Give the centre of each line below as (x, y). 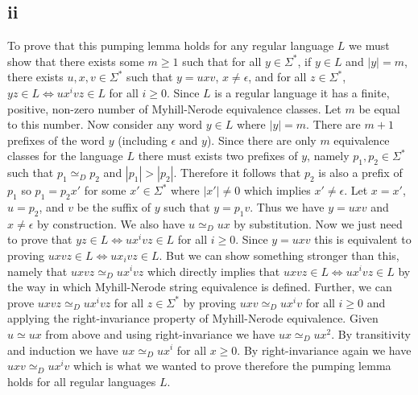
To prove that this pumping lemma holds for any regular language (171, 45)
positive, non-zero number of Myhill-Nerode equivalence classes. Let (174, 108)
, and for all (277, 77)
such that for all (222, 61)
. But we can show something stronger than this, (279, 255)
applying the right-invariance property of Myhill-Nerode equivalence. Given (193, 318)
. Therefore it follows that (237, 173)
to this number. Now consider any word (105, 124)
